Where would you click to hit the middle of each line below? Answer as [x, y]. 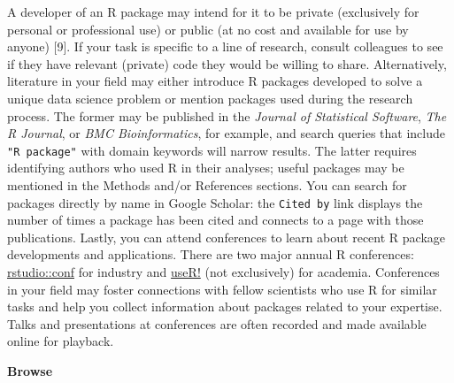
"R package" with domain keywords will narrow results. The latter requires [212, 150]
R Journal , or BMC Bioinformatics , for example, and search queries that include [226, 133]
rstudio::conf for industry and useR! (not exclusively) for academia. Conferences [223, 272]
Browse [30, 371]
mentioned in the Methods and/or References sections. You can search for [207, 185]
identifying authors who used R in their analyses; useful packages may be [206, 168]
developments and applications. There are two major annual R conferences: [211, 254]
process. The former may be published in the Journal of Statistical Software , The [227, 115]
